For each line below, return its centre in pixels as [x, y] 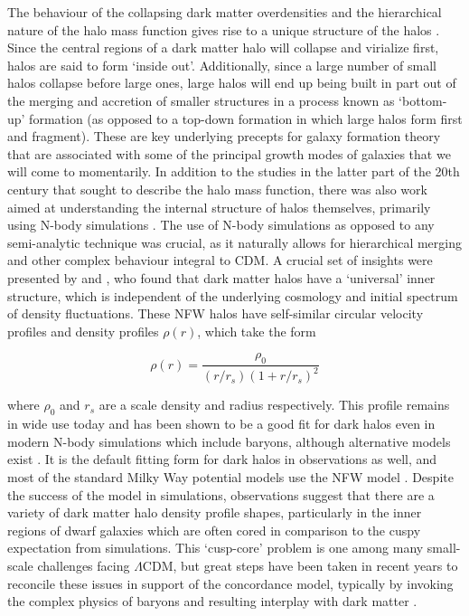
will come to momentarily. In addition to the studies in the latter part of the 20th [234, 171]
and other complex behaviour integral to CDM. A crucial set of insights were [220, 260]
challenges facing [84, 565]
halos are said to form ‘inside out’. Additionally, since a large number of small [222, 65]
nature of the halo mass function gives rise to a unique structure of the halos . [224, 29]
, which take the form [257, 331]
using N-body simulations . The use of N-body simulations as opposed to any [221, 225]
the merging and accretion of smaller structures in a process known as [201, 100]
